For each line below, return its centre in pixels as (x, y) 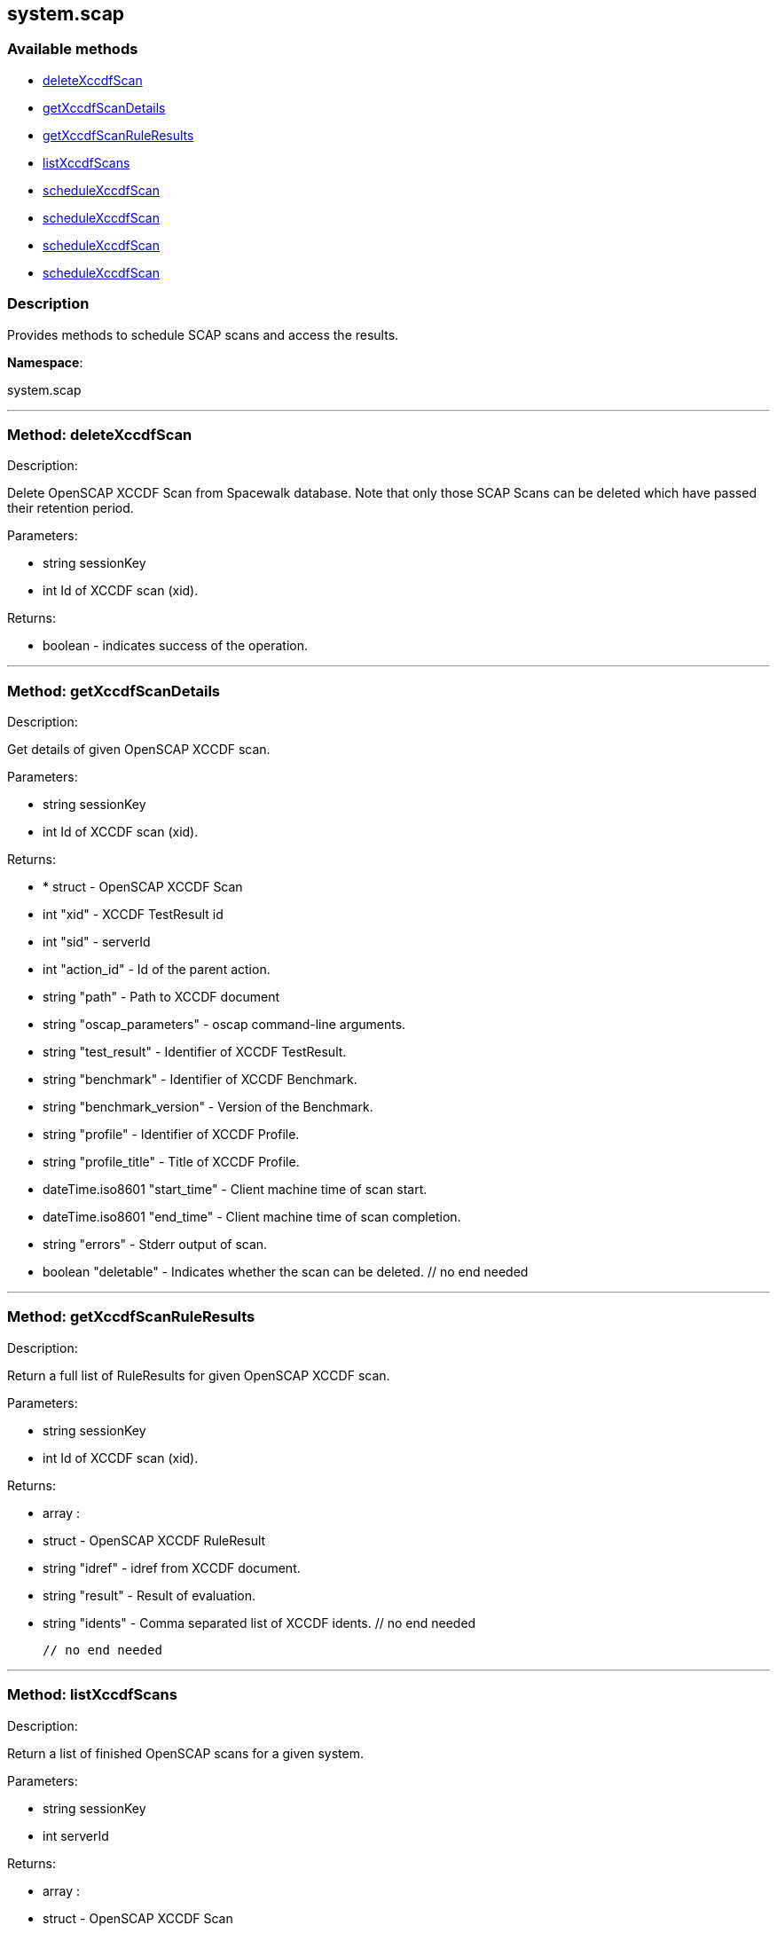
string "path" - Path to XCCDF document (161, 997)
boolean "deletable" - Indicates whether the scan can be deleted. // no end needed (286, 1272)
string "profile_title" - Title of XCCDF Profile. (171, 1162)
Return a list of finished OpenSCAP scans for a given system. (185, 1753)
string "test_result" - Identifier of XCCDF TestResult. (195, 1052)
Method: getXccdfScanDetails (114, 691)
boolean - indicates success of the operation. (175, 646)
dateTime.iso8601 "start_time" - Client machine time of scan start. (235, 1190)
